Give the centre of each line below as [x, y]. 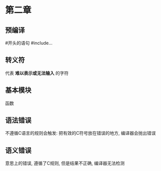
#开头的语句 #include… [29, 43]
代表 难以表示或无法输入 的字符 [37, 73]
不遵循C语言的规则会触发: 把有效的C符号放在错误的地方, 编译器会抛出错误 [80, 133]
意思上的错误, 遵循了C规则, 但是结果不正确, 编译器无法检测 [65, 163]
